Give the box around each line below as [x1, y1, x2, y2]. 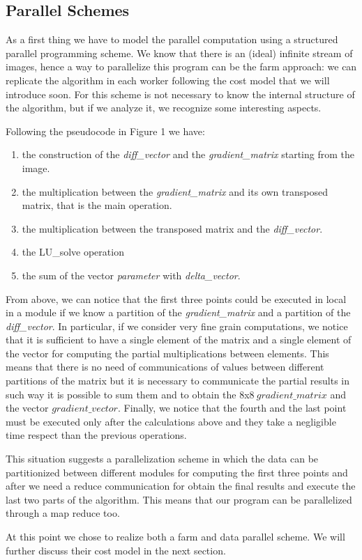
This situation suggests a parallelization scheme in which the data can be [6, 451, 319, 466]
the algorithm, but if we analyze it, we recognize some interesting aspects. [6, 100, 322, 115]
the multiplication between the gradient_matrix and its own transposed [22, 184, 328, 199]
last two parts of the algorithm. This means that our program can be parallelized [6, 492, 352, 506]
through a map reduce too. [6, 506, 120, 520]
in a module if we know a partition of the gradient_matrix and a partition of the [6, 305, 351, 320]
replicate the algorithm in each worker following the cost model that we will [6, 72, 330, 87]
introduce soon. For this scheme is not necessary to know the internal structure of [6, 86, 355, 101]
